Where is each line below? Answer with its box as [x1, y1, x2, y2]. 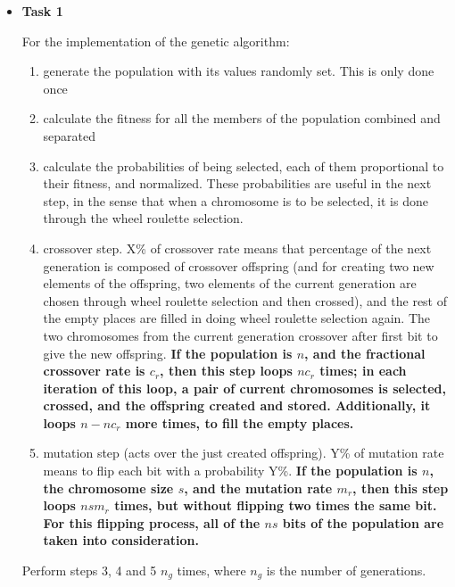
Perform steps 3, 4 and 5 [21, 561, 157, 580]
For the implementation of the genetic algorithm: [21, 31, 290, 50]
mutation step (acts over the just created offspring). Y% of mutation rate [43, 443, 444, 462]
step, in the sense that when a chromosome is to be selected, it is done [43, 191, 428, 210]
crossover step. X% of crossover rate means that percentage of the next [43, 238, 432, 257]
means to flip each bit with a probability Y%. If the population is [43, 461, 418, 480]
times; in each [319, 361, 407, 380]
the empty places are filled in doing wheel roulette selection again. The [43, 309, 431, 327]
